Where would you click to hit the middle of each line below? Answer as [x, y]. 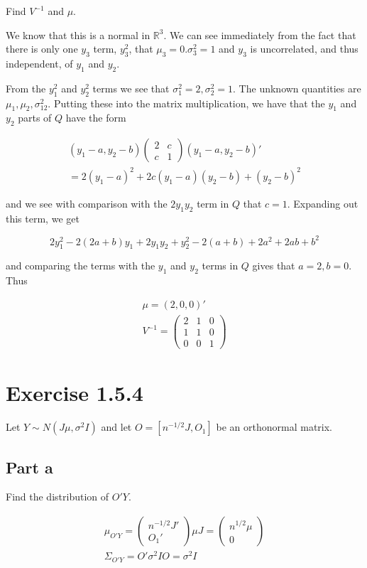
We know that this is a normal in [78, 34]
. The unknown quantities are [297, 88]
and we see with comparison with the [87, 203]
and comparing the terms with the [81, 266]
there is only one [42, 49]
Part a [29, 467]
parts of [35, 118]
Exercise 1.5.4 [75, 393]
